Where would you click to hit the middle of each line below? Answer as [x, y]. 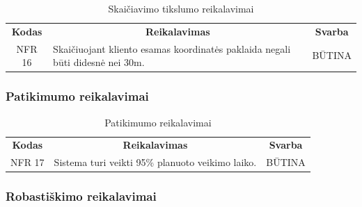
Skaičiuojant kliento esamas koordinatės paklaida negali [172, 48]
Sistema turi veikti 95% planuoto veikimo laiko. [155, 162]
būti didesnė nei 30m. [99, 62]
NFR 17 [27, 162]
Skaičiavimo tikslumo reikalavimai [181, 8]
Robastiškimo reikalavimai [81, 196]
